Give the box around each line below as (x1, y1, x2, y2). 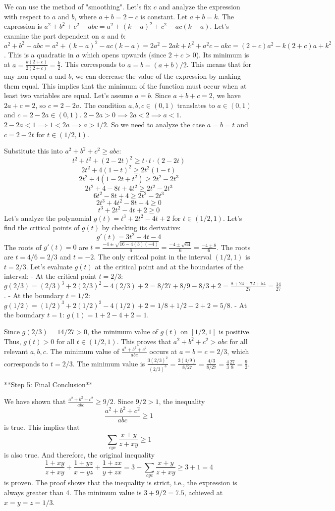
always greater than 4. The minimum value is (4, 487, 142, 497)
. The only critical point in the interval (94, 252, 212, 262)
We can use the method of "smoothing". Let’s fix (4, 1, 152, 11)
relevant (4, 346, 28, 357)
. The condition (79, 100, 126, 110)
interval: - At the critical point (4, 271, 97, 281)
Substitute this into (4, 146, 63, 156)
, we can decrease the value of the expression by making (71, 71, 241, 81)
